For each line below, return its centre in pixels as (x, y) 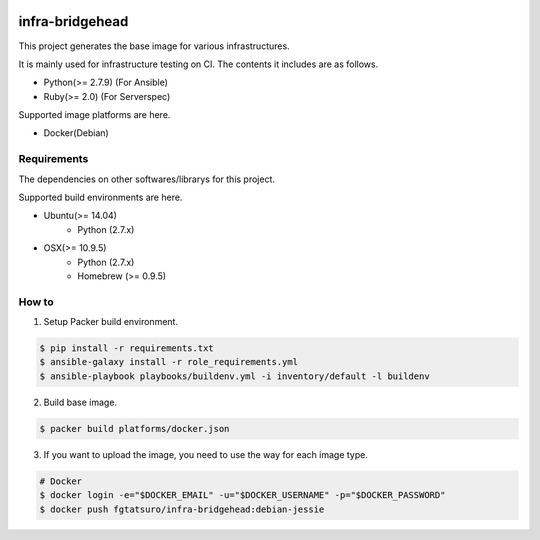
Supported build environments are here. (100, 197)
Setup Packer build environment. (111, 322)
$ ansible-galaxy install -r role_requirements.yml (169, 362)
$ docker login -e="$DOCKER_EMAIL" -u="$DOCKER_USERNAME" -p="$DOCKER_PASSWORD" (242, 495)
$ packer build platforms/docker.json (134, 428)
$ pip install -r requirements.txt (126, 348)
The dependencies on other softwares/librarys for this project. (146, 179)
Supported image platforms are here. (94, 115)
